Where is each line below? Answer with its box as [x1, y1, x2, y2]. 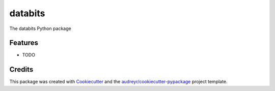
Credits [9, 65, 34, 74]
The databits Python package [9, 25, 71, 32]
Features [9, 39, 38, 47]
